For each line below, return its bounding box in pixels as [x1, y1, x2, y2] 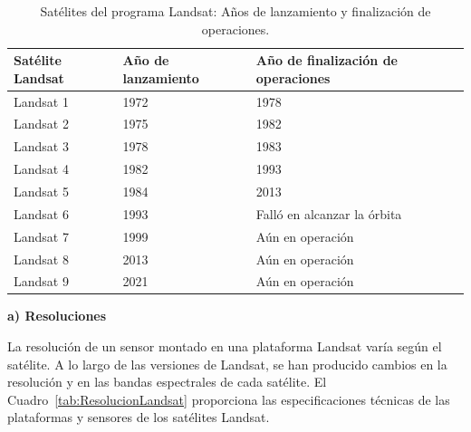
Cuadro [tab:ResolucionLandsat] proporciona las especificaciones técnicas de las [7, 389, 450, 408]
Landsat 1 [14, 91, 69, 110]
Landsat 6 [14, 204, 69, 223]
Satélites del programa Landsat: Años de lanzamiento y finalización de [40, 2, 431, 20]
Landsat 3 [14, 137, 69, 156]
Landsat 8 [14, 249, 69, 268]
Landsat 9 [14, 272, 69, 291]
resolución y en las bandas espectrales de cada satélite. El [7, 372, 327, 391]
